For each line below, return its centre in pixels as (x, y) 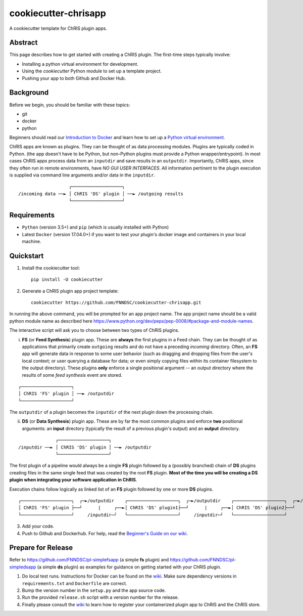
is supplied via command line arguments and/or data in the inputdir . (82, 175)
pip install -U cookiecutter (67, 280)
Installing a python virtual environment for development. (80, 64)
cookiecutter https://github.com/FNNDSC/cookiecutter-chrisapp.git (116, 302)
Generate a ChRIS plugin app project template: (70, 291)
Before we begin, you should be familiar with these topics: (70, 105)
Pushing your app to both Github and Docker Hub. (74, 78)
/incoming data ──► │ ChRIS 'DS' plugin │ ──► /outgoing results (101, 194)
